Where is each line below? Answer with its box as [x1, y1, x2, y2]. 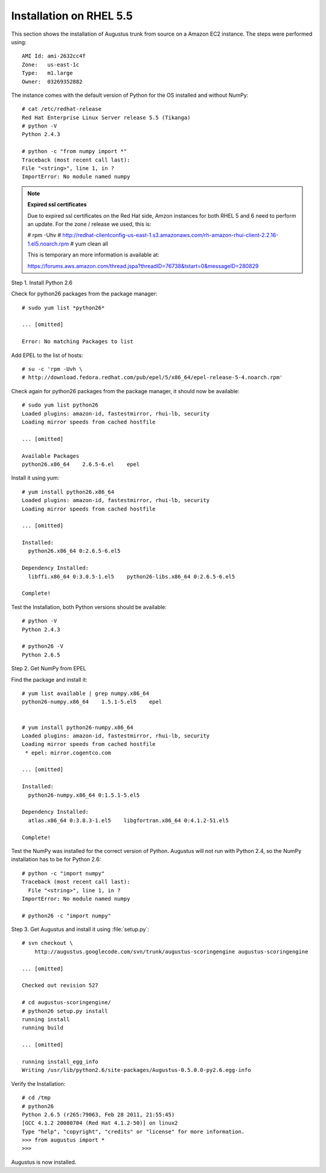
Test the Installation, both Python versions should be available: [11, 603, 167, 610]
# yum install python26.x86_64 [22, 488, 115, 495]
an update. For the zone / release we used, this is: [27, 220, 152, 227]
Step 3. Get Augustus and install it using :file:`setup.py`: [11, 926, 150, 933]
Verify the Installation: [11, 1080, 66, 1087]
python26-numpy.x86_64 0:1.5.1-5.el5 [28, 791, 140, 799]
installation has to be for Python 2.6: [11, 856, 101, 863]
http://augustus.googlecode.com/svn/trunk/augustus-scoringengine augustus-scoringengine [34, 948, 308, 955]
